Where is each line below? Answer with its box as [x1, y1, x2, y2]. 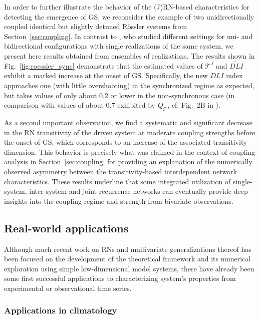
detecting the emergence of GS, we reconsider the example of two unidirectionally [4, 11, 254, 22]
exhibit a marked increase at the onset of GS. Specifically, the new [4, 70, 208, 81]
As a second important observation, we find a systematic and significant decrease [4, 117, 252, 127]
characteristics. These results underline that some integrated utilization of [4, 176, 231, 186]
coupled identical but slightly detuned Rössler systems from [4, 21, 187, 32]
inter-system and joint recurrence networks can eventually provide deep [29, 186, 248, 196]
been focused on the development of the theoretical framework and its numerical [4, 253, 251, 264]
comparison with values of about [4, 100, 104, 110]
